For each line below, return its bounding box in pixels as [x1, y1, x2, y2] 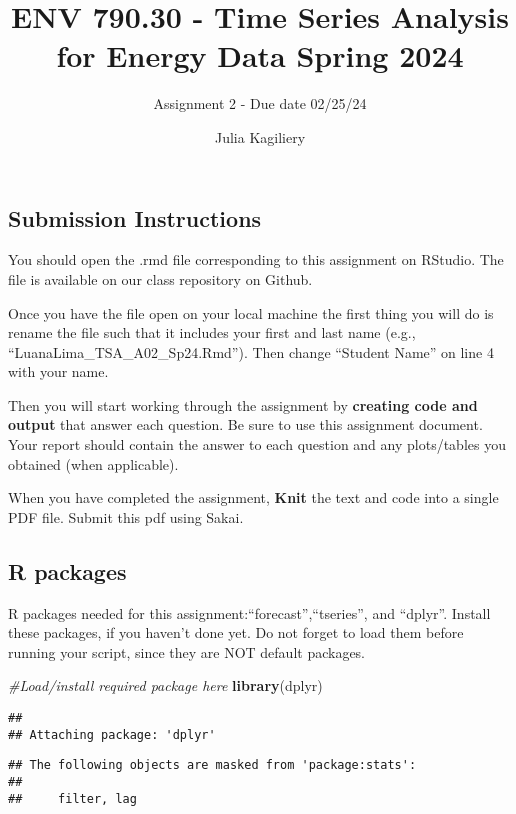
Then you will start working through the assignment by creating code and [8, 394, 478, 415]
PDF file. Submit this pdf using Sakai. [8, 506, 244, 527]
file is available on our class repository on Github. [8, 268, 313, 289]
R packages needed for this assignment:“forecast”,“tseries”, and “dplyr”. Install [8, 602, 491, 623]
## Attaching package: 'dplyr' [8, 727, 216, 742]
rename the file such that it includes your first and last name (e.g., [8, 322, 416, 343]
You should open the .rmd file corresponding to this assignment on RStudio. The [8, 249, 504, 270]
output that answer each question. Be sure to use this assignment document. [8, 414, 483, 435]
